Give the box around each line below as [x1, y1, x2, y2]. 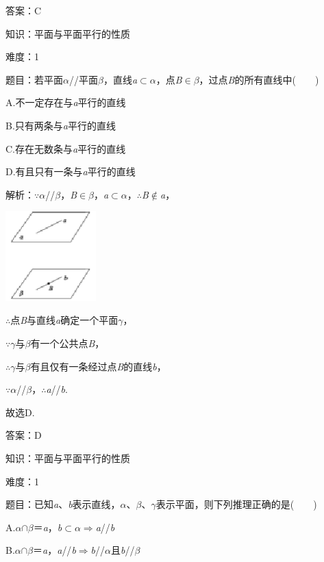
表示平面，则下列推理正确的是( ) [155, 497, 317, 511]
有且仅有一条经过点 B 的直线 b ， [30, 359, 166, 373]
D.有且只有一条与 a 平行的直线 [5, 164, 136, 179]
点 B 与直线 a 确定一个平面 [10, 313, 119, 327]
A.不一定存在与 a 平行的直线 [5, 95, 126, 110]
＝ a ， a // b [33, 543, 76, 557]
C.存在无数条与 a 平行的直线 [5, 141, 126, 155]
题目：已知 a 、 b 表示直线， [5, 497, 121, 511]
